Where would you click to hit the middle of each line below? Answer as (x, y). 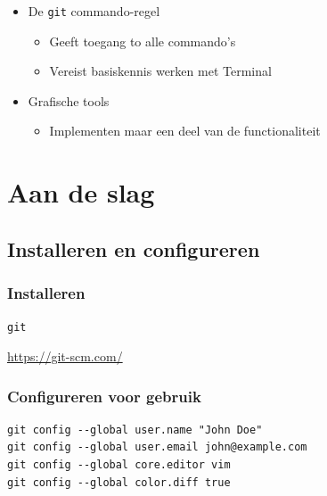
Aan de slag (81, 192)
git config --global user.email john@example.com (157, 447)
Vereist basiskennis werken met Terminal (160, 71)
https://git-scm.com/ (65, 356)
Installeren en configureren (134, 248)
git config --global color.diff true (119, 482)
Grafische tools (69, 100)
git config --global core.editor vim (119, 465)
